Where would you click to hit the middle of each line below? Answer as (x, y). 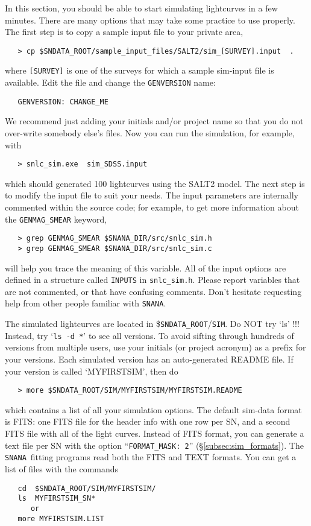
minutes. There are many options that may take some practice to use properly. (150, 20)
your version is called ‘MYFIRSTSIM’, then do (92, 371)
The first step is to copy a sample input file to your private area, (124, 32)
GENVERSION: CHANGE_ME (63, 102)
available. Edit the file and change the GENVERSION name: (110, 82)
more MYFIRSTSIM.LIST (61, 518)
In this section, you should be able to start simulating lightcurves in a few (141, 8)
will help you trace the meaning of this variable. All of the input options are (146, 268)
